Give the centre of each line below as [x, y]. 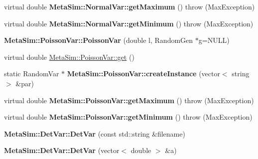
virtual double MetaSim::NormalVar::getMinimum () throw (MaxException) [129, 23]
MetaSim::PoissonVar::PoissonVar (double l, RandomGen [99, 40]
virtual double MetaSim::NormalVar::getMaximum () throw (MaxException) [129, 6]
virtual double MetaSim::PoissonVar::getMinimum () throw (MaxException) [128, 117]
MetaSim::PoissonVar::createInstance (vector [143, 74]
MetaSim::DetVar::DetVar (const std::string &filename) [95, 133]
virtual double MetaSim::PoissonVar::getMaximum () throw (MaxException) [129, 100]
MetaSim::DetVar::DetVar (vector [62, 150]
